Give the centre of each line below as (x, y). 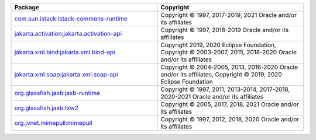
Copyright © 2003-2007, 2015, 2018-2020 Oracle (229, 52)
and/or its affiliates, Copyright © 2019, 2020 (221, 74)
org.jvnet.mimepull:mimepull (54, 123)
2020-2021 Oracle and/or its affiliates (212, 97)
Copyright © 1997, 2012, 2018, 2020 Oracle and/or (230, 119)
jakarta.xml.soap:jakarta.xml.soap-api (66, 74)
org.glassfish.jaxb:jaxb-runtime (57, 93)
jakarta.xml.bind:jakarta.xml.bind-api (65, 52)
